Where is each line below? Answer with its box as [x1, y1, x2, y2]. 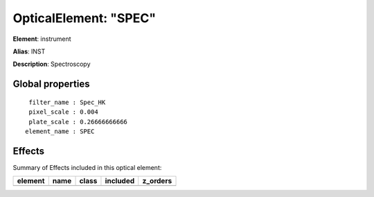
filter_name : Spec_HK [28, 98, 106, 106]
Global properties [12, 78, 90, 90]
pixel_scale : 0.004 [28, 108, 98, 116]
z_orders [142, 176, 172, 186]
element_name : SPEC [25, 127, 95, 135]
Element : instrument [12, 35, 72, 43]
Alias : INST [12, 47, 46, 55]
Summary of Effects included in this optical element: [12, 163, 162, 171]
